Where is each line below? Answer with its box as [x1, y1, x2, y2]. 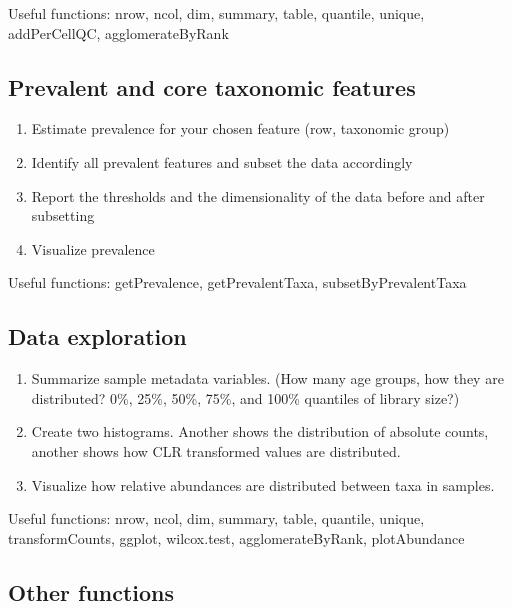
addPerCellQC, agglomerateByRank [8, 22, 229, 43]
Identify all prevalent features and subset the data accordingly [31, 151, 413, 172]
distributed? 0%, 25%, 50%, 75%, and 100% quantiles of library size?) [31, 387, 460, 408]
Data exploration [8, 321, 187, 352]
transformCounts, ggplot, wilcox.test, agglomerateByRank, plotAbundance [8, 527, 465, 548]
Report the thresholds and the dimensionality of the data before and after [31, 185, 485, 206]
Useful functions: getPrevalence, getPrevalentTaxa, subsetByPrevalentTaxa [8, 272, 467, 293]
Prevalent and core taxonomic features [8, 71, 416, 102]
